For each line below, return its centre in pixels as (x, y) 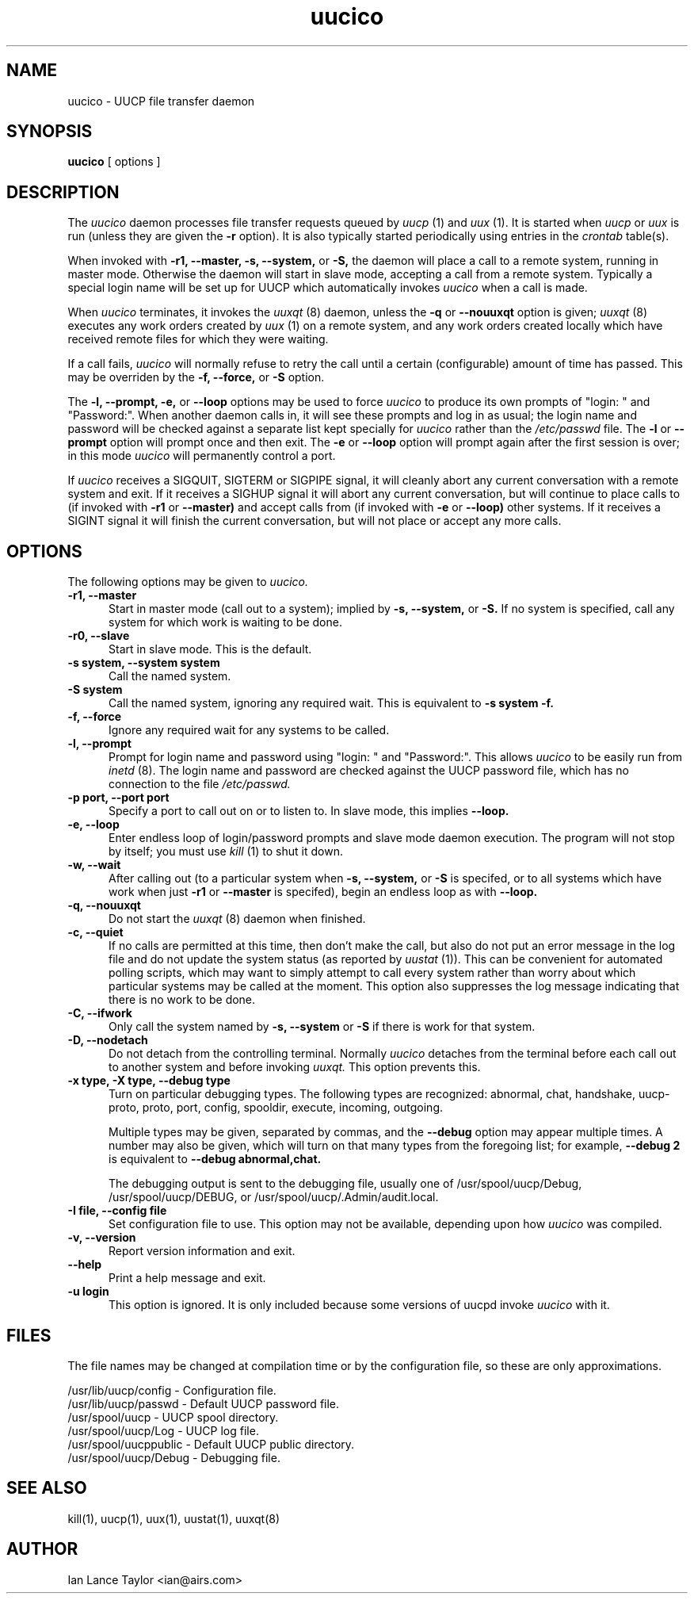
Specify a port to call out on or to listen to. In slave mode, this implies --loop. (309, 811)
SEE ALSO (47, 1488)
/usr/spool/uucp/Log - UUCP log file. (163, 1430)
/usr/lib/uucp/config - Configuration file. (172, 1390)
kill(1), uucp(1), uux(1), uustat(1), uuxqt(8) (174, 1518)
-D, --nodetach (108, 1040)
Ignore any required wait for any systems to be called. (249, 730)
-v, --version (102, 1238)
